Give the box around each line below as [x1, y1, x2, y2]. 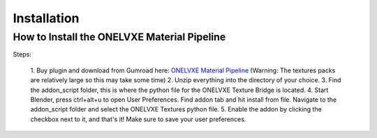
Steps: [13, 50, 31, 59]
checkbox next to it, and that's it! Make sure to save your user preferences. [30, 115, 246, 123]
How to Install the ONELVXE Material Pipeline [13, 31, 226, 43]
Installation [13, 10, 80, 26]
